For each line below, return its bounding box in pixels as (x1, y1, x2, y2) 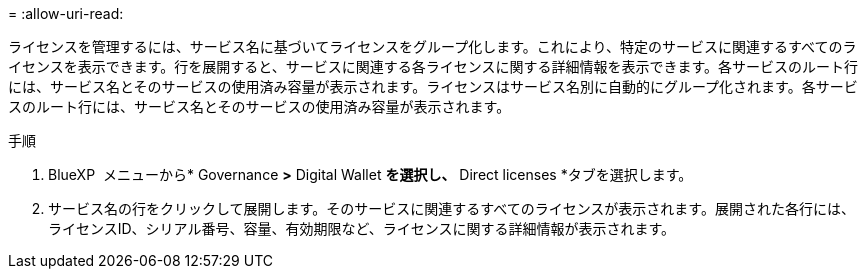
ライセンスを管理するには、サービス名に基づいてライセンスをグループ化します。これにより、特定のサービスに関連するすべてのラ (8, 38, 857, 55)
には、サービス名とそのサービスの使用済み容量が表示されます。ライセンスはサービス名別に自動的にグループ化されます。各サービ (8, 78, 858, 95)
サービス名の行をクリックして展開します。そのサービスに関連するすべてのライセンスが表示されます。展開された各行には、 (48, 200, 855, 217)
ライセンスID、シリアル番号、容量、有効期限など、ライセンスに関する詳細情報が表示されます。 (48, 220, 676, 237)
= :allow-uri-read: (8, 5, 124, 22)
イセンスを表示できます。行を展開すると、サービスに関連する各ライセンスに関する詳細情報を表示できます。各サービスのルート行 (8, 58, 859, 75)
